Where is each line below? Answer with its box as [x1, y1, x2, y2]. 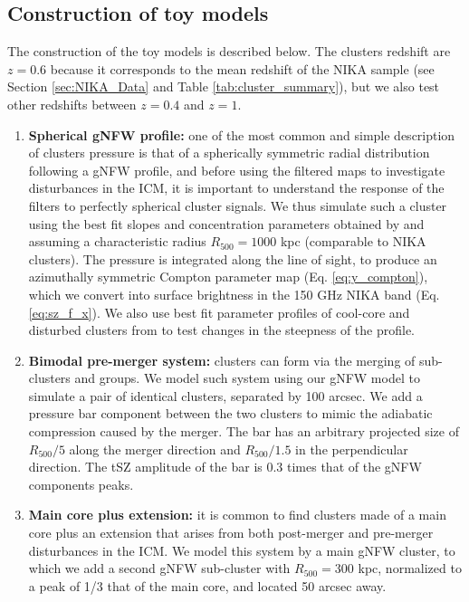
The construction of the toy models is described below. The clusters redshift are [7, 42, 451, 61]
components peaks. [28, 474, 134, 493]
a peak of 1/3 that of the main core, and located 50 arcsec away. [28, 576, 387, 595]
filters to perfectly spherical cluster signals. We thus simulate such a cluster [28, 196, 447, 215]
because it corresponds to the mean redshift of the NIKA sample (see [50, 59, 435, 78]
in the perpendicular [295, 439, 408, 458]
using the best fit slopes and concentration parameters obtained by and [28, 214, 425, 233]
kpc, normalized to [358, 559, 462, 578]
